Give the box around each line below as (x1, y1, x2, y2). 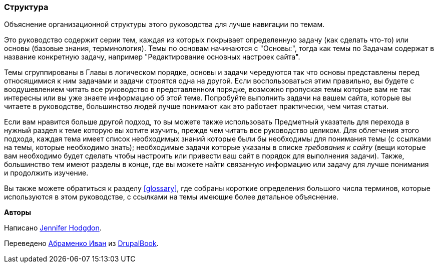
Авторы (4, 208, 32, 217)
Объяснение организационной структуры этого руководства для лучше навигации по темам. (4, 20, 325, 29)
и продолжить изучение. (4, 168, 89, 177)
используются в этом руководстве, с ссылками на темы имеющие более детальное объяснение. (4, 192, 339, 201)
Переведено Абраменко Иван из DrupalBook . (4, 239, 159, 248)
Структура (4, 2, 49, 12)
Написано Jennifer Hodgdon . (4, 223, 102, 232)
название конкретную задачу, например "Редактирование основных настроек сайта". (4, 52, 300, 61)
